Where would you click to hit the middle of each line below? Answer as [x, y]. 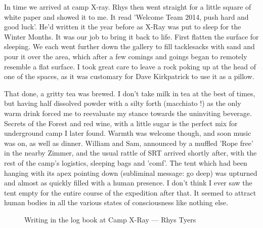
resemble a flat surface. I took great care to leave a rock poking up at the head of [130, 66]
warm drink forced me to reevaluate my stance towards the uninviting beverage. [128, 113]
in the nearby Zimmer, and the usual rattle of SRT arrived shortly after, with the [130, 153]
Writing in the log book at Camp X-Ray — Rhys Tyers [110, 219]
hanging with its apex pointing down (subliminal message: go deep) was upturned [131, 173]
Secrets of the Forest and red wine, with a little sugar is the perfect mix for [121, 123]
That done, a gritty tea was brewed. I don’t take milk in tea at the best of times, [130, 93]
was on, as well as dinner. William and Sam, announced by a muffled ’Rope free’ [129, 143]
